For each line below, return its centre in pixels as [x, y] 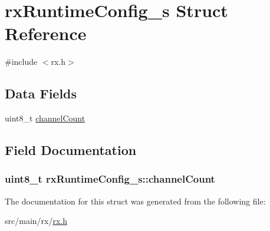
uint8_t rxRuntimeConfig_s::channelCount [110, 179]
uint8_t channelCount [45, 118]
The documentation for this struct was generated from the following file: [135, 201]
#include [21, 62]
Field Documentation [71, 150]
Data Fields [41, 93]
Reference [46, 33]
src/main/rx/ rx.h [36, 221]
